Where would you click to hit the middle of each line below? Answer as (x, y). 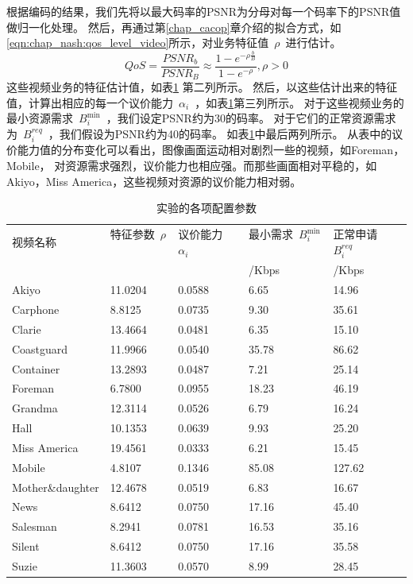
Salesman (35, 526)
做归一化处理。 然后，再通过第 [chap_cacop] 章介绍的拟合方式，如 (174, 27)
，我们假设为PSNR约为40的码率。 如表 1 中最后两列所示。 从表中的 (220, 134)
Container (36, 368)
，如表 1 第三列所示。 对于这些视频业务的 (299, 102)
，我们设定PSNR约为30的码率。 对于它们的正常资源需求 (251, 118)
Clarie (27, 329)
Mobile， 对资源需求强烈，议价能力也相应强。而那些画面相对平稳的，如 (192, 166)
